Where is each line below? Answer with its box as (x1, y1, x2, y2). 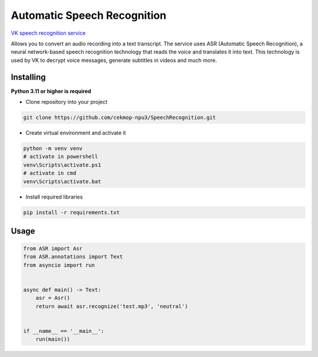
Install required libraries (25, 193, 83, 200)
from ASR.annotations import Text (23, 253, 123, 260)
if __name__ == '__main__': (23, 328, 104, 334)
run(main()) (35, 336, 71, 343)
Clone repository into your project (25, 98, 108, 105)
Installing (11, 72, 47, 82)
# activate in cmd (23, 170, 77, 177)
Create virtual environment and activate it (25, 129, 126, 136)
